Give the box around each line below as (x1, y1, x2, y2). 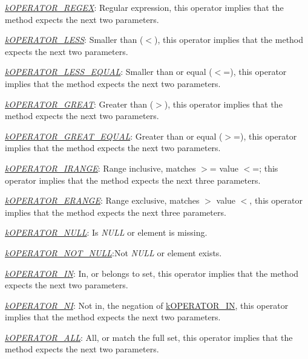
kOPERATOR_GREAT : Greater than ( (5, 97, 154, 110)
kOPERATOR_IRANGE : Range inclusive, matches (5, 161, 196, 174)
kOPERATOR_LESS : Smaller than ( (5, 33, 143, 46)
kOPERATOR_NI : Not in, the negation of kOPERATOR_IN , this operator (5, 299, 289, 311)
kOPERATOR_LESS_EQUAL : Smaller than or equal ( (5, 65, 212, 78)
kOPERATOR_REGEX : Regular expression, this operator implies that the (5, 1, 284, 13)
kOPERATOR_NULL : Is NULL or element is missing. (5, 226, 208, 239)
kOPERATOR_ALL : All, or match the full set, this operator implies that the (5, 331, 293, 343)
